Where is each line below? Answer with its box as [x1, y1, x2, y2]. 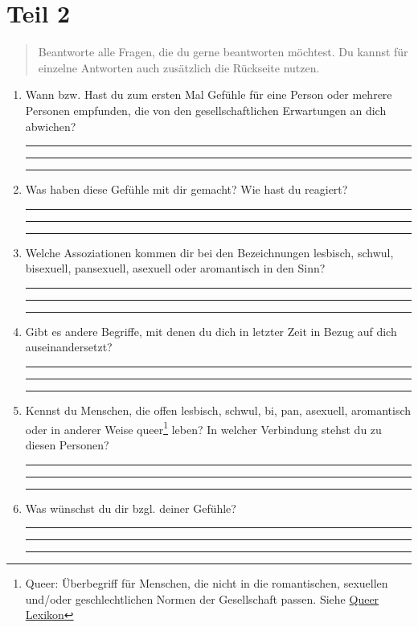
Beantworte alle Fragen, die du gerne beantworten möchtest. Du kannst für [38, 43, 408, 60]
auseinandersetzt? [25, 338, 113, 355]
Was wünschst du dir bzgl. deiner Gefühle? [25, 499, 236, 516]
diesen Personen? [25, 436, 109, 453]
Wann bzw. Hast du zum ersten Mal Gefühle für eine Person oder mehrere [25, 86, 392, 103]
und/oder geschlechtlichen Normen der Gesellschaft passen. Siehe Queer [25, 590, 379, 607]
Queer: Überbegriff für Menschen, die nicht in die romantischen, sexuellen [25, 575, 388, 592]
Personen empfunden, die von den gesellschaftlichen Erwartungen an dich [25, 101, 387, 118]
